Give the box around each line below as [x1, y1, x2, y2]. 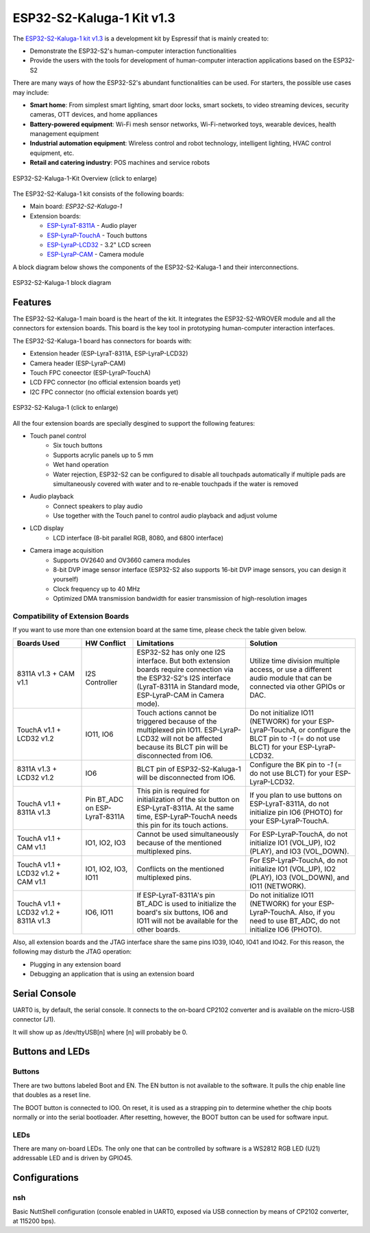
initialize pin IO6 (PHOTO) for [249, 807, 343, 817]
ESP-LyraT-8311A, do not [249, 798, 330, 808]
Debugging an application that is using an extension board [29, 969, 195, 978]
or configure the [298, 725, 351, 735]
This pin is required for [136, 786, 210, 796]
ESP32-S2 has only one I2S [136, 647, 226, 657]
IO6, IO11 [85, 907, 114, 917]
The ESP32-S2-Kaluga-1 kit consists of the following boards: [12, 189, 184, 198]
